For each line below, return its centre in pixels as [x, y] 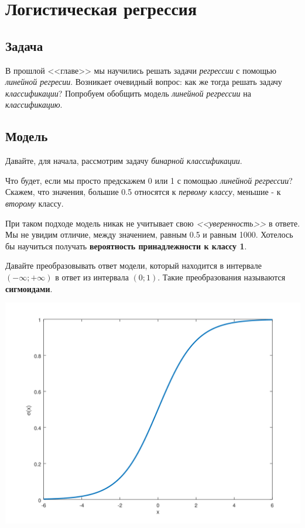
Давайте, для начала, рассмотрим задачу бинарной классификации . [124, 161]
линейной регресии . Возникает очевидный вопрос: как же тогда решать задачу [144, 82]
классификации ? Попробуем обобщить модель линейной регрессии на [128, 93]
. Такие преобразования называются [222, 277]
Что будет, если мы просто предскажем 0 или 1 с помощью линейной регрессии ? [149, 180]
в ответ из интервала [92, 277]
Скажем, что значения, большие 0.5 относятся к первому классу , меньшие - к [143, 192]
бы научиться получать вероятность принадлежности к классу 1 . [126, 246]
